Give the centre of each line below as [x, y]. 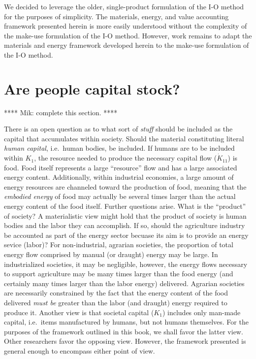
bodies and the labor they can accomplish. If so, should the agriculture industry [125, 225]
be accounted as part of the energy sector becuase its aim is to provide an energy [126, 235]
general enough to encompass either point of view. [80, 350]
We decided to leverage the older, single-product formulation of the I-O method [124, 6]
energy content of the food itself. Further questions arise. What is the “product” [125, 206]
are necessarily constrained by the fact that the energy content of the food [116, 293]
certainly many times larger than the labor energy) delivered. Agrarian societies [124, 283]
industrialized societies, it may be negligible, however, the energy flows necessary [126, 264]
